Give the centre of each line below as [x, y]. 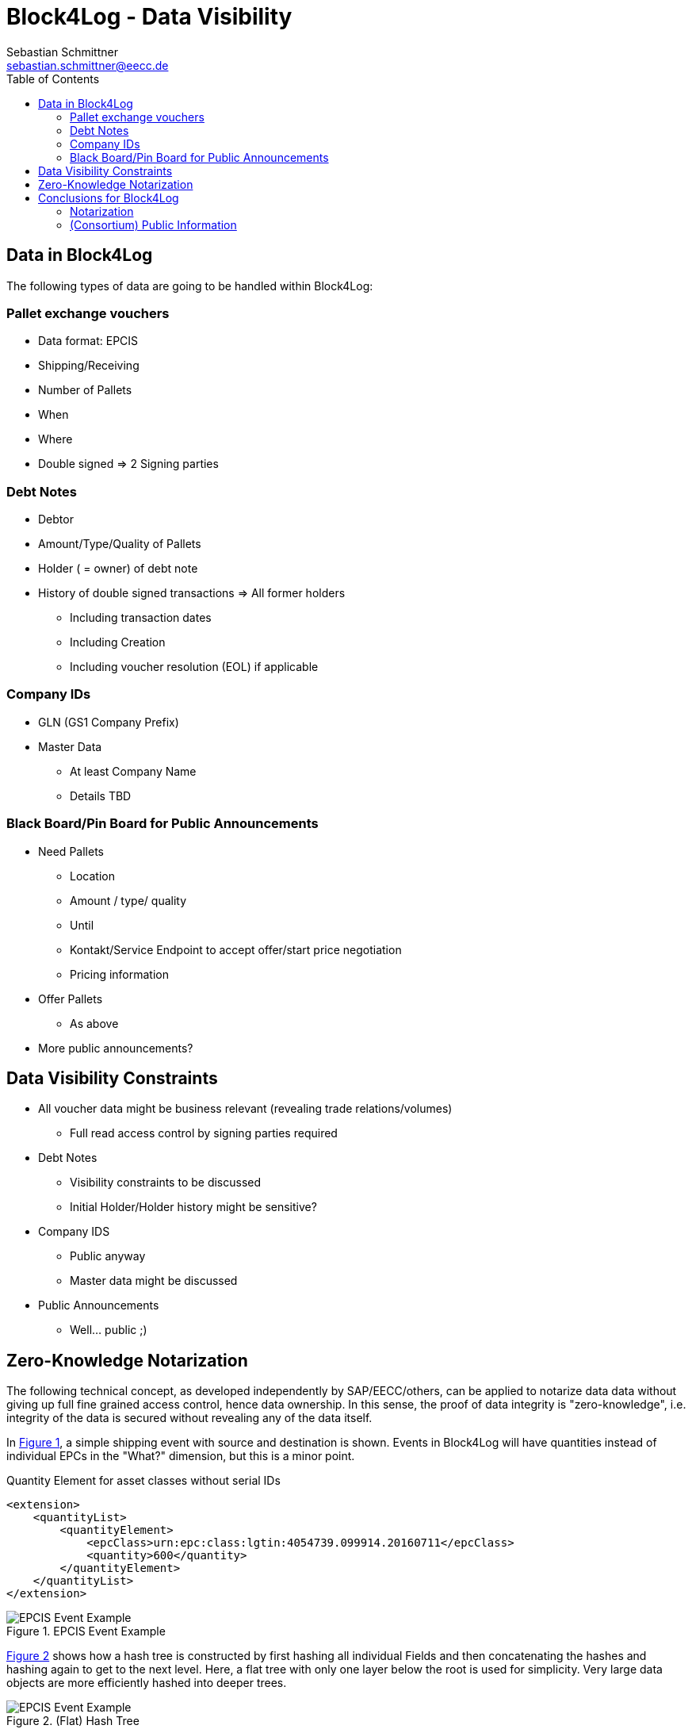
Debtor [56, 519]
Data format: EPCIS [88, 341]
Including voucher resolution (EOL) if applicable [194, 667]
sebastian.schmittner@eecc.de [88, 65]
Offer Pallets [71, 999]
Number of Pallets [85, 390]
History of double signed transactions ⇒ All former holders [192, 593]
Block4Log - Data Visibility [149, 17]
